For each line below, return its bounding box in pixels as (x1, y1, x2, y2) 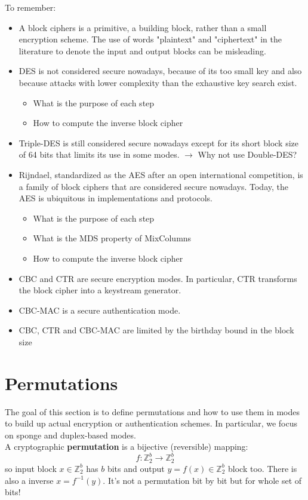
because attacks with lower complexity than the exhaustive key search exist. (19, 76, 297, 88)
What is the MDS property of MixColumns (33, 232, 192, 244)
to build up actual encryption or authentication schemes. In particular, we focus (5, 417, 298, 430)
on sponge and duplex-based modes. (5, 428, 136, 441)
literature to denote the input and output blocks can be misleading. (19, 44, 266, 57)
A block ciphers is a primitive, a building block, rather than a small (19, 21, 267, 33)
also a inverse (5, 474, 54, 486)
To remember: (5, 1, 56, 13)
